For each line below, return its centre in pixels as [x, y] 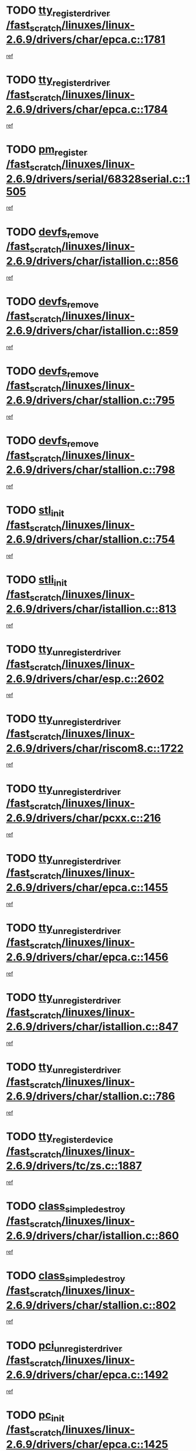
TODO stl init [35, 511]
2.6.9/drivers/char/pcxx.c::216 [84, 818]
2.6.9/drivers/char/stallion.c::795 [91, 400]
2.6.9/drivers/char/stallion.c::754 [91, 540]
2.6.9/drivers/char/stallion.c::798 [91, 470]
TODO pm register [47, 151]
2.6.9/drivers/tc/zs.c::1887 [74, 1166]
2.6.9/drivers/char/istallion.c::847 [92, 1027]
